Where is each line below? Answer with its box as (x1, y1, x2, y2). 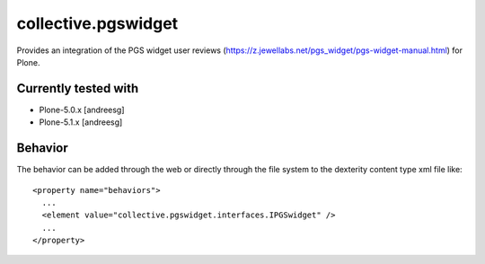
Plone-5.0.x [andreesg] (39, 104, 125, 115)
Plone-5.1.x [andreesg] (39, 117, 123, 128)
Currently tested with (16, 81, 139, 96)
